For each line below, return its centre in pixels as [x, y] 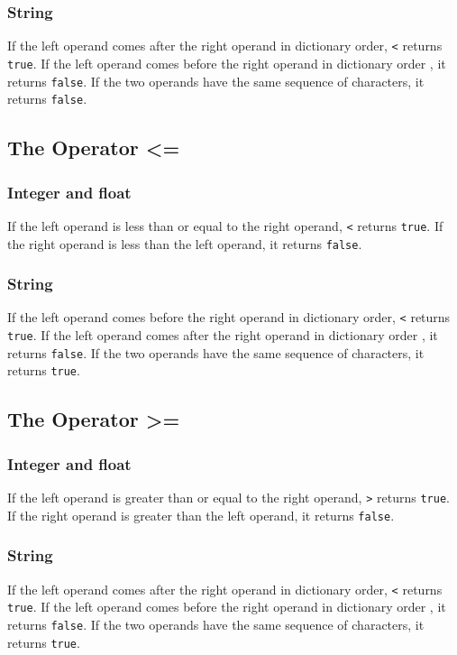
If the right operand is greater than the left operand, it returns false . [201, 515]
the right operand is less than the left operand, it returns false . [185, 243]
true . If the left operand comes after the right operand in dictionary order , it [223, 335]
